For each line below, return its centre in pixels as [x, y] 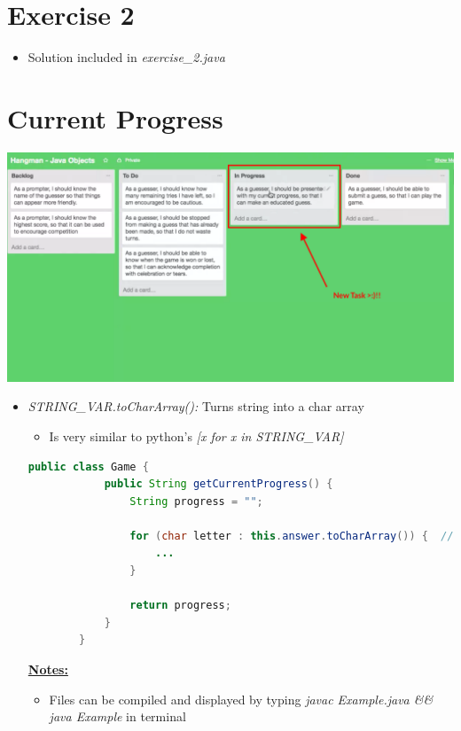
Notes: [48, 669]
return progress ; [180, 606]
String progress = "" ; [196, 501]
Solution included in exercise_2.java [126, 57]
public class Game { [88, 467]
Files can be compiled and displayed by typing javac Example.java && [241, 699]
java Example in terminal [117, 716]
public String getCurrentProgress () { [219, 484]
